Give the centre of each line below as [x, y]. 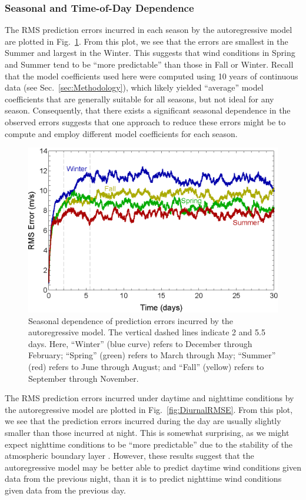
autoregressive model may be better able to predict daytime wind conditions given [153, 467]
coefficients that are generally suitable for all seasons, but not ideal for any [139, 99]
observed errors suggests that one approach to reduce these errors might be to [145, 121]
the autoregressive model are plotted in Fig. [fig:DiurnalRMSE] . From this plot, [149, 409]
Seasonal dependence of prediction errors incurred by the [131, 320]
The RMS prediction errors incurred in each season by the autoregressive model [149, 30]
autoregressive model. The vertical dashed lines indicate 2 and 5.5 [147, 332]
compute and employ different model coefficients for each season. [121, 133]
